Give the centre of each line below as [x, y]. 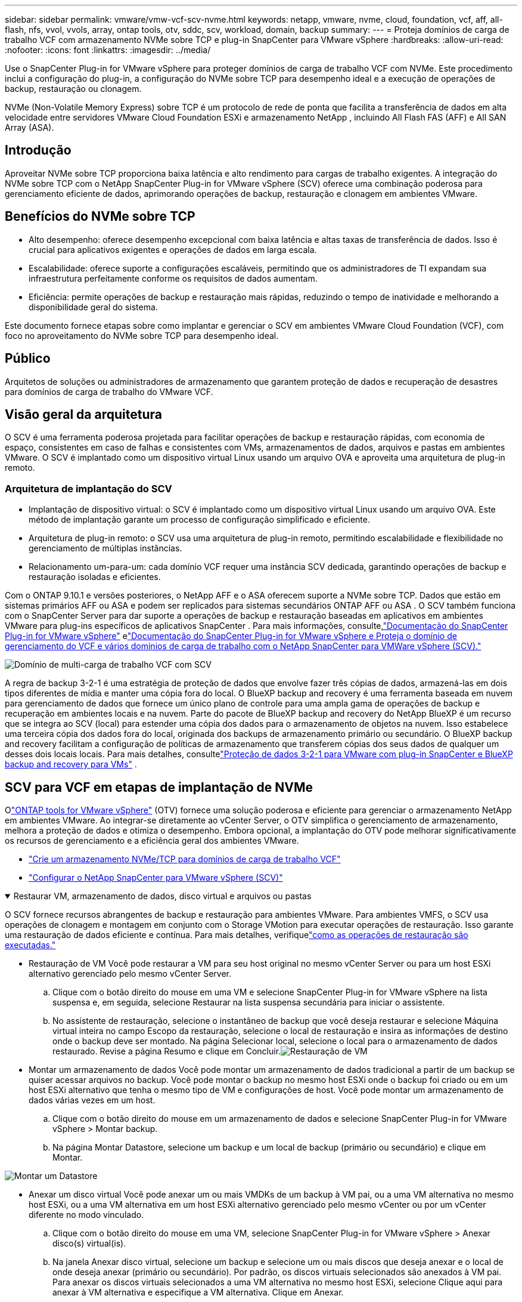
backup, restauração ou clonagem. [73, 89]
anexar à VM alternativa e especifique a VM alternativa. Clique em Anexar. [198, 1292]
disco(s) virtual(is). [89, 1243]
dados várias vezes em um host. [92, 1100]
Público [28, 359]
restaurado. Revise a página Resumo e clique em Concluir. [167, 1051]
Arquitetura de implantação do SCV [88, 488]
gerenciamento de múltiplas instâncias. [105, 548]
